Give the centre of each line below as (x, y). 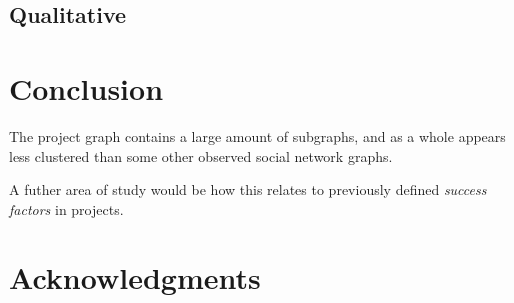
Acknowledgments (135, 277)
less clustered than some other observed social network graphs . (201, 155)
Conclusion (86, 87)
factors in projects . (66, 208)
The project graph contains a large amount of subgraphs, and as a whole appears (257, 135)
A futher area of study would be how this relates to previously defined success (248, 189)
